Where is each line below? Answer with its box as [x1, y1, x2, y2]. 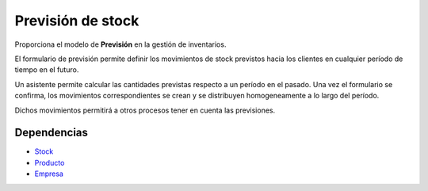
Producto [34, 158, 65, 167]
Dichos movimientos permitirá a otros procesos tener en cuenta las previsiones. [14, 105, 276, 115]
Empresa [34, 169, 63, 178]
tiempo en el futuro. [14, 65, 79, 74]
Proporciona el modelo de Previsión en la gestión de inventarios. [14, 40, 227, 49]
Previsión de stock [14, 12, 139, 29]
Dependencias [14, 126, 89, 139]
